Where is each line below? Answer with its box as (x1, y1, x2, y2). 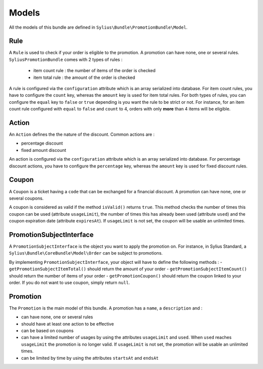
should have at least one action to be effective (21, 321, 114, 327)
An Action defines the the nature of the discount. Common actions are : (9, 131, 155, 137)
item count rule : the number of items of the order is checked (33, 68, 156, 74)
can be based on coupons (21, 328, 74, 333)
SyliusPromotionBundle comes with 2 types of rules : (9, 56, 123, 62)
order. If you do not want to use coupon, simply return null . (9, 279, 130, 285)
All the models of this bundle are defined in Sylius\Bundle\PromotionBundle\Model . (9, 24, 188, 30)
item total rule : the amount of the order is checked (33, 74, 135, 80)
